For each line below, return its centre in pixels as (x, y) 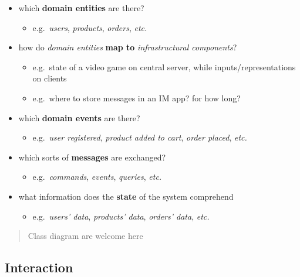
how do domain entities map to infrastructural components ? (128, 47)
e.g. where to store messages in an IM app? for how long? (136, 98)
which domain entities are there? (81, 8)
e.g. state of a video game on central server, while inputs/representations (164, 66)
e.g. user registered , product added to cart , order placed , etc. (140, 137)
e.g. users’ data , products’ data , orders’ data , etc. (121, 216)
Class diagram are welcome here (85, 236)
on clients (50, 78)
